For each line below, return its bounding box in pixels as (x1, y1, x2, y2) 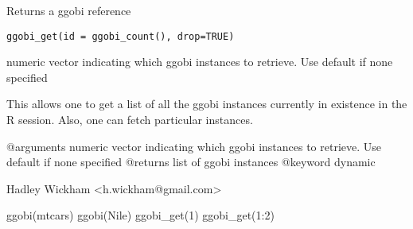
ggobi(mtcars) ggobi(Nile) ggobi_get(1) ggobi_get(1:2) (6, 207, 275, 223)
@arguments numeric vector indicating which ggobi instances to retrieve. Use (6, 138, 382, 154)
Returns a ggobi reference (6, 2, 131, 18)
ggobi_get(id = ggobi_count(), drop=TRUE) (6, 30, 235, 42)
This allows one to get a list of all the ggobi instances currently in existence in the (6, 95, 407, 112)
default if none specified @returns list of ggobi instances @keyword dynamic (6, 153, 376, 170)
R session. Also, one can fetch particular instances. (6, 111, 253, 128)
